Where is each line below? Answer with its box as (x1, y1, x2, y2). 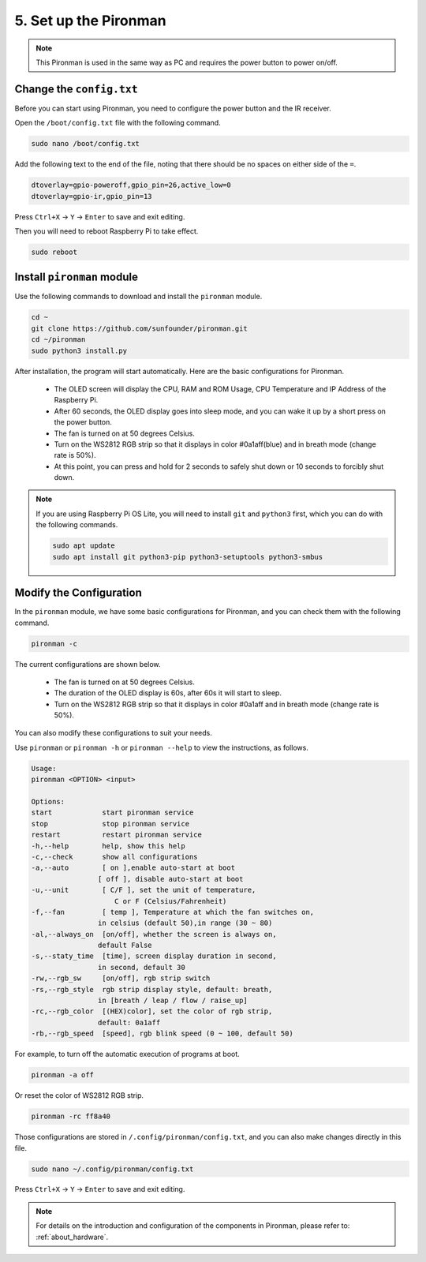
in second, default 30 (97, 963, 185, 972)
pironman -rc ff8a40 (31, 1112, 110, 1121)
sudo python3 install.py (31, 346, 128, 355)
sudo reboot (31, 247, 78, 257)
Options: (31, 797, 65, 806)
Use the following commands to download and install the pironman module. (14, 292, 263, 301)
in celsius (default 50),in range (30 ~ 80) (97, 919, 273, 927)
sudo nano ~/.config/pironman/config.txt (31, 1164, 194, 1174)
